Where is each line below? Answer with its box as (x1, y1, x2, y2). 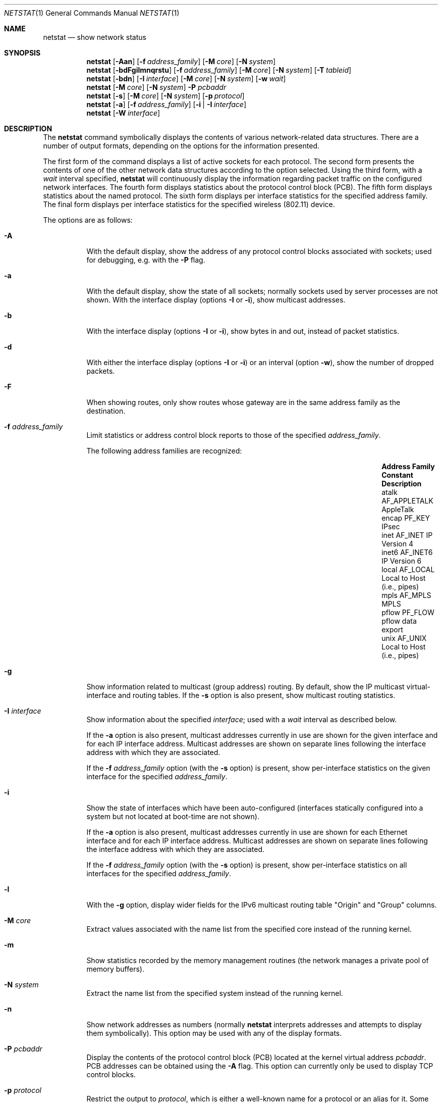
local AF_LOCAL (381, 565, 435, 574)
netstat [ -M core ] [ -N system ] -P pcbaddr (86, 83, 227, 91)
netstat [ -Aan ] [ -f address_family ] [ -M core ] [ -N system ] (86, 57, 276, 66)
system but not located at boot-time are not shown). (86, 812, 259, 821)
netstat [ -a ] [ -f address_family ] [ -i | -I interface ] (86, 100, 246, 109)
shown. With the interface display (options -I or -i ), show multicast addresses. (86, 295, 346, 304)
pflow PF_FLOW (381, 608, 434, 617)
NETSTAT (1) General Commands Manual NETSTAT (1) (4, 9, 180, 17)
